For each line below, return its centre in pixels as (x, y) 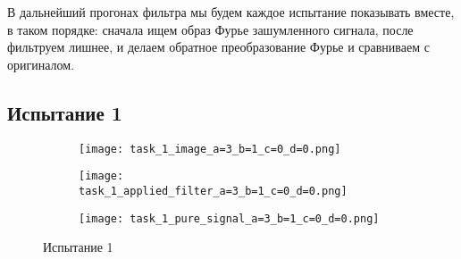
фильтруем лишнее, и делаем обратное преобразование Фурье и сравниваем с (218, 47)
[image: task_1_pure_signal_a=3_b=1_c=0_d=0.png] (229, 218)
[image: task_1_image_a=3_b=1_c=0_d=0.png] (210, 149)
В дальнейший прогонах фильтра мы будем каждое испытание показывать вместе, (231, 12)
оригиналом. (41, 64)
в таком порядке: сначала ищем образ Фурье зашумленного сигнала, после (210, 29)
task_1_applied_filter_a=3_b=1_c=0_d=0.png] (213, 191)
